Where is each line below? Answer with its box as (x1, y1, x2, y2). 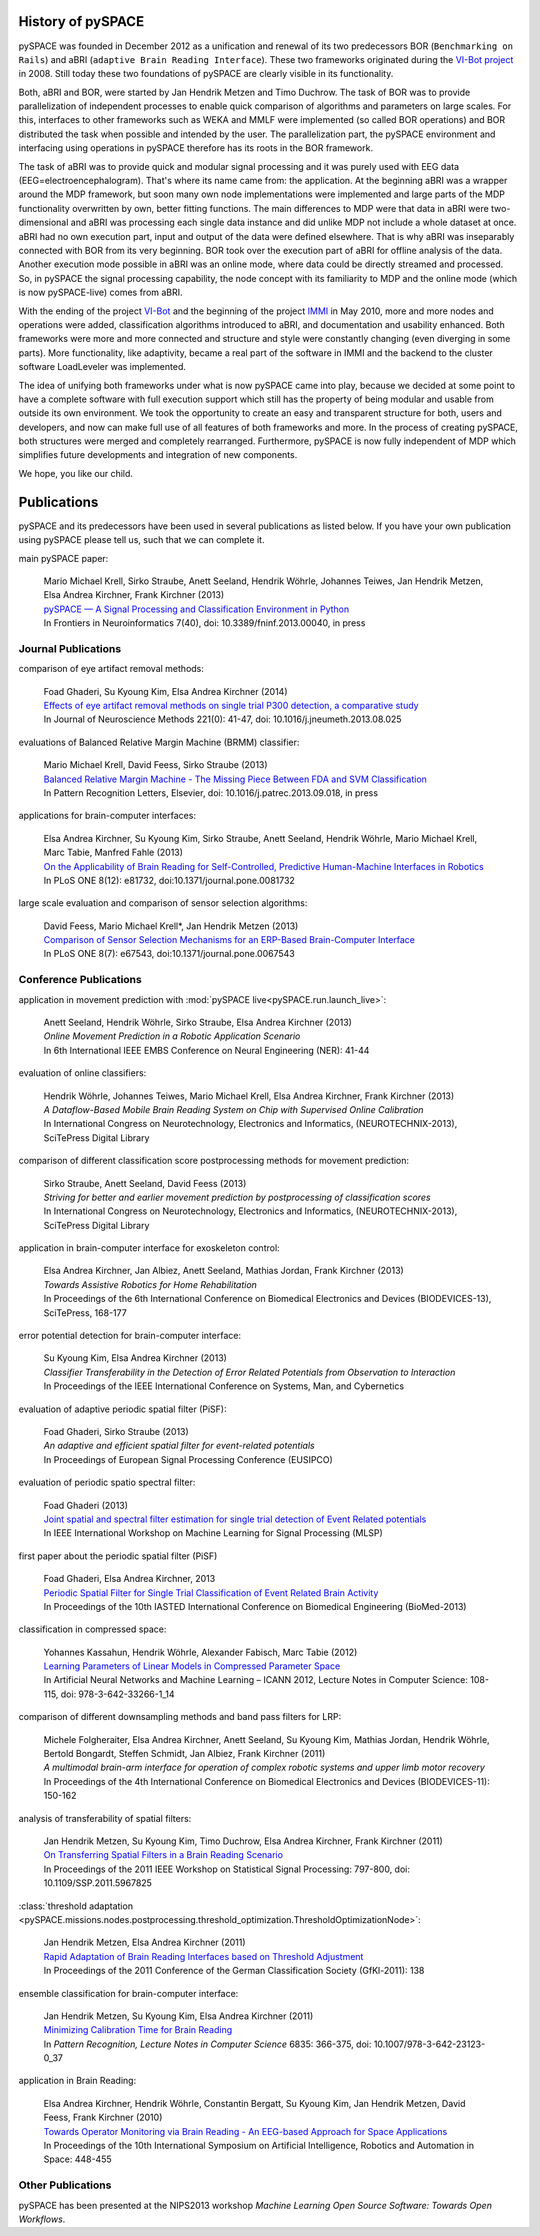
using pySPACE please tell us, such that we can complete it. (18, 534, 265, 546)
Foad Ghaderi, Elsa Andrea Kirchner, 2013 (43, 1573, 216, 1585)
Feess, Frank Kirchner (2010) (43, 2111, 163, 2124)
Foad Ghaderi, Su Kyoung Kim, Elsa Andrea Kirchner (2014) (43, 685, 288, 697)
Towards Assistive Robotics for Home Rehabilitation (43, 1278, 257, 1290)
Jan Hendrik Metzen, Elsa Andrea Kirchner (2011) (43, 1936, 246, 1949)
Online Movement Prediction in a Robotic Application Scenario (43, 1030, 301, 1042)
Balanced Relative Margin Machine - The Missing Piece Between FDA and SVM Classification (43, 773, 427, 785)
